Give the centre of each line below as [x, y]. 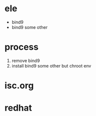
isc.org [19, 86]
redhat [18, 108]
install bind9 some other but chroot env [51, 66]
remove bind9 [26, 60]
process [22, 47]
